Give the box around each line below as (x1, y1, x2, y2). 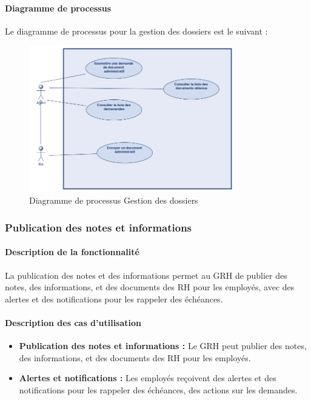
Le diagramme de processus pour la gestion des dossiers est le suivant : (5, 24, 268, 37)
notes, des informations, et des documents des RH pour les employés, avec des (5, 281, 295, 293)
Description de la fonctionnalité (5, 245, 139, 258)
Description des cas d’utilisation (5, 316, 142, 328)
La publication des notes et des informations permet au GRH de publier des (5, 268, 287, 281)
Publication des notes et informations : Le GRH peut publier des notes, (19, 339, 307, 352)
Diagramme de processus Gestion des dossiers (29, 194, 198, 207)
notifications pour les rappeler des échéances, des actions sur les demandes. (19, 383, 298, 396)
